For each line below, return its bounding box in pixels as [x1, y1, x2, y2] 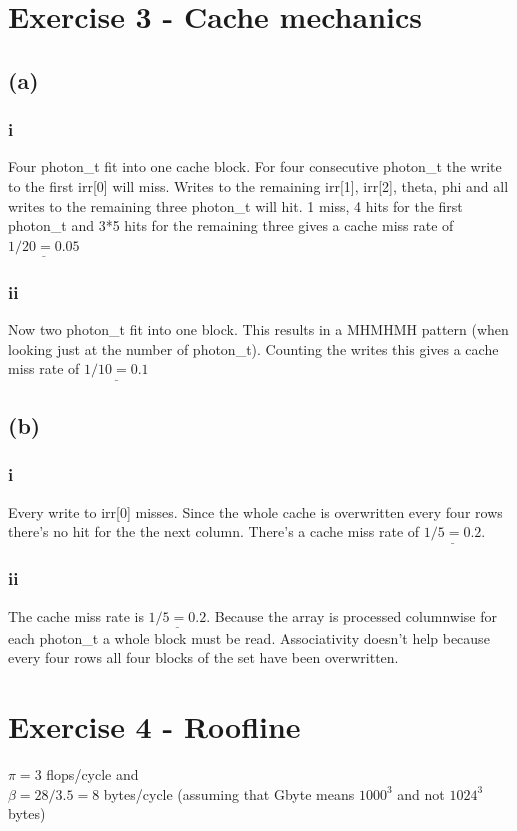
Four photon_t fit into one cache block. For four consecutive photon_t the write [8, 156, 502, 177]
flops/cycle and [46, 764, 139, 785]
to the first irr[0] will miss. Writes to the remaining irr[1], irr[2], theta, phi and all [8, 175, 509, 196]
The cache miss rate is [8, 605, 144, 626]
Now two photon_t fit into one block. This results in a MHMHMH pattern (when [8, 319, 509, 340]
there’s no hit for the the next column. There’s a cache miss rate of [8, 521, 420, 542]
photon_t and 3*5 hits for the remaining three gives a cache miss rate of [8, 215, 454, 236]
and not [397, 783, 445, 804]
